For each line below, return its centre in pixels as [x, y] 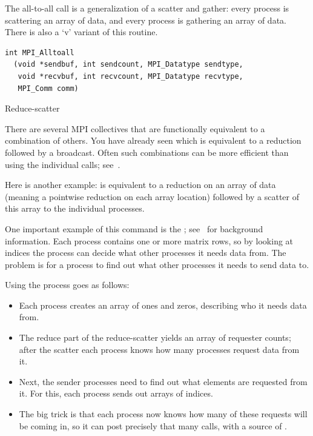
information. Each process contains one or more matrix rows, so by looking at [149, 240]
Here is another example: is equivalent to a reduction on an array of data [140, 185]
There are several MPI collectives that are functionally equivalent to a [135, 128]
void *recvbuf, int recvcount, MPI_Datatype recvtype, [130, 76]
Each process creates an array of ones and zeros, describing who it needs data [163, 305]
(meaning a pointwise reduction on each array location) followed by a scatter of [152, 196]
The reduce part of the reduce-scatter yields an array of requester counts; [155, 337]
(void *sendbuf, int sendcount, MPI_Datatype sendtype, [128, 65]
